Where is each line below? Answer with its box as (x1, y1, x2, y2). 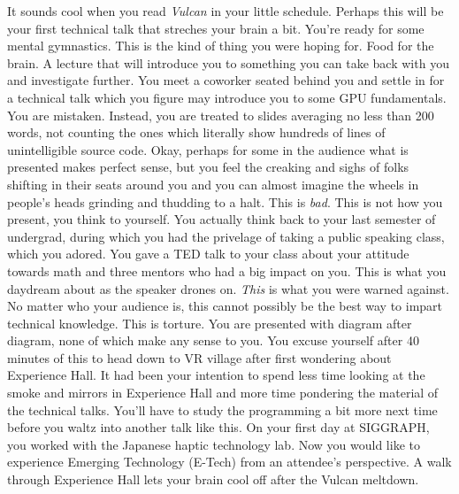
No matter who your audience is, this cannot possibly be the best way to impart (7, 297, 443, 315)
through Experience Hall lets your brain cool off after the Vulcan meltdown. (7, 470, 419, 489)
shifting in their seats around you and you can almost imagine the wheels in (7, 174, 419, 193)
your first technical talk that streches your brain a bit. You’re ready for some (7, 19, 425, 37)
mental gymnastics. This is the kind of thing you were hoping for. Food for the (7, 36, 434, 55)
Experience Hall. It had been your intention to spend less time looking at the (7, 366, 425, 384)
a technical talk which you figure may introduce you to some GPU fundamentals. (7, 88, 447, 106)
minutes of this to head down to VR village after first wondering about (7, 348, 392, 367)
